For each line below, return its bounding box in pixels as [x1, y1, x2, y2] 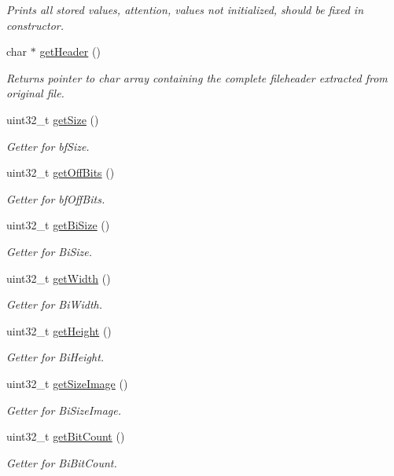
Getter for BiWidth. [6, 296, 102, 313]
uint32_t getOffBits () [6, 164, 115, 181]
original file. [6, 85, 64, 101]
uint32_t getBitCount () [6, 428, 125, 445]
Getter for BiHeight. [6, 349, 105, 365]
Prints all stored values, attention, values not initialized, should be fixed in [6, 2, 364, 17]
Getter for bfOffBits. [6, 190, 105, 207]
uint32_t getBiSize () [6, 217, 110, 233]
